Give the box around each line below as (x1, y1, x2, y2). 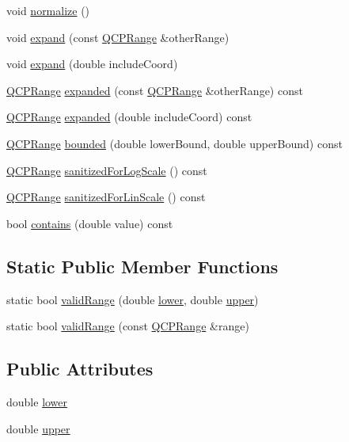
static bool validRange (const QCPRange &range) (6, 318, 249, 334)
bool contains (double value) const (6, 215, 173, 231)
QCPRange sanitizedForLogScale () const (6, 162, 207, 178)
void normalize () (6, 2, 90, 18)
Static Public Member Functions (6, 253, 279, 278)
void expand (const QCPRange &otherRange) (6, 29, 230, 45)
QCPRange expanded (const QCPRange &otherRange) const (6, 82, 303, 98)
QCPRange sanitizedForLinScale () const (6, 189, 206, 205)
